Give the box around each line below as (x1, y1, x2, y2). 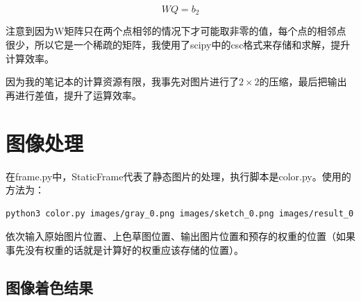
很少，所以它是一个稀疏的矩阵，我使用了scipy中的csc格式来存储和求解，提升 (6, 37, 351, 52)
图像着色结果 (6, 276, 93, 298)
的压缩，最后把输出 (259, 74, 347, 89)
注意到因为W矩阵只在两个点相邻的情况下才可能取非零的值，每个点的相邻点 (6, 24, 346, 38)
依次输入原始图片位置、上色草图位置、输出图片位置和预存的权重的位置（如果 (6, 229, 355, 243)
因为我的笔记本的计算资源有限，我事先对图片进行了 (6, 74, 239, 89)
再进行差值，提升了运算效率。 (6, 87, 142, 102)
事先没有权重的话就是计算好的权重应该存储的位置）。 (6, 242, 244, 257)
